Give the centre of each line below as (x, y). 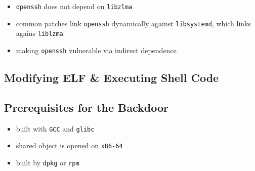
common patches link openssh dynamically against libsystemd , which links (133, 23)
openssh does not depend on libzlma (74, 6)
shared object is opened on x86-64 (69, 145)
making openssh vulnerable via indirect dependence (96, 50)
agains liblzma (39, 33)
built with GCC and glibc (55, 128)
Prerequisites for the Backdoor (86, 107)
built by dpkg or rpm (48, 162)
